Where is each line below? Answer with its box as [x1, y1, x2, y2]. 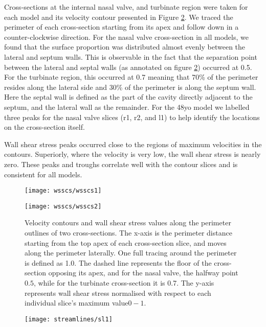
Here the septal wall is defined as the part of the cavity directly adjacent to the [4, 91, 253, 102]
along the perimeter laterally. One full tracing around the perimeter [25, 247, 237, 258]
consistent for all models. [4, 169, 82, 179]
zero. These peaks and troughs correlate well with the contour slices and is [4, 158, 238, 169]
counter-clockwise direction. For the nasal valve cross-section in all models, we [4, 31, 249, 42]
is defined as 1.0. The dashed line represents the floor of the [25, 257, 212, 268]
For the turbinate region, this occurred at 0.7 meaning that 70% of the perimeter [4, 72, 258, 82]
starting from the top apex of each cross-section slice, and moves [25, 237, 227, 248]
